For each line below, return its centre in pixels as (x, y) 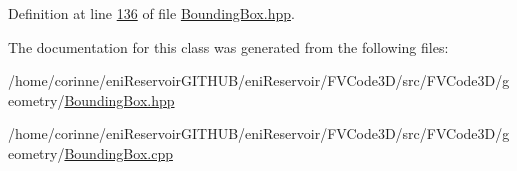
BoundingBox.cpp (118, 152)
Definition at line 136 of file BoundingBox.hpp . (151, 13)
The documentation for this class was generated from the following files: (228, 46)
